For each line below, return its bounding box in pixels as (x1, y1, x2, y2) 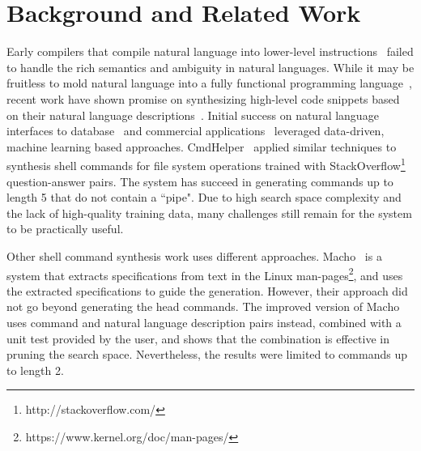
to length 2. (6, 361, 64, 378)
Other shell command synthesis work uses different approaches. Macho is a (6, 247, 382, 264)
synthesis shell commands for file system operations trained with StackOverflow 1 (6, 155, 406, 173)
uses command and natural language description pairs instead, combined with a (6, 313, 402, 330)
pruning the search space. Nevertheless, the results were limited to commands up (6, 346, 407, 363)
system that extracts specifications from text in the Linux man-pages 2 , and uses (6, 264, 403, 283)
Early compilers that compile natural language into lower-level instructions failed (6, 43, 414, 60)
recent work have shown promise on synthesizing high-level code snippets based (6, 90, 400, 107)
